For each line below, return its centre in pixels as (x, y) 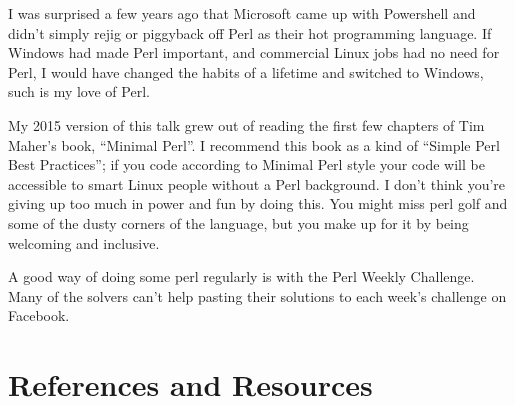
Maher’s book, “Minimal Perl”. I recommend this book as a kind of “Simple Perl (254, 144)
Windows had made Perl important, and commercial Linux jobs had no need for (254, 52)
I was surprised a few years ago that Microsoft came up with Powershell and (242, 13)
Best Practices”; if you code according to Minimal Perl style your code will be (246, 164)
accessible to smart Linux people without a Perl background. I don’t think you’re (257, 183)
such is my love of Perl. (79, 91)
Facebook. (39, 315)
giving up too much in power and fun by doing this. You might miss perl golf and (258, 203)
